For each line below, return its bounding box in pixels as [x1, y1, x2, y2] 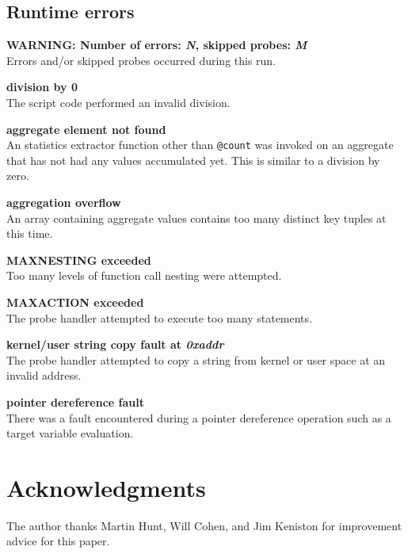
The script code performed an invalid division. [6, 94, 231, 110]
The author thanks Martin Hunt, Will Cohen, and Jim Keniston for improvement [6, 517, 402, 533]
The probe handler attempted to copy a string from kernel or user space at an [6, 351, 386, 368]
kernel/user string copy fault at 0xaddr [6, 336, 224, 353]
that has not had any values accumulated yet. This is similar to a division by [6, 151, 380, 168]
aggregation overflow [6, 194, 121, 211]
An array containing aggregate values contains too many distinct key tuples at [6, 209, 387, 226]
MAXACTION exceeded [6, 293, 144, 310]
